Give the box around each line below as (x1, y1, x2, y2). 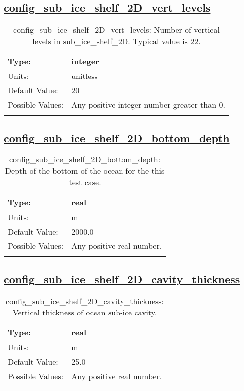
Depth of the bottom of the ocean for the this (5, 165, 165, 177)
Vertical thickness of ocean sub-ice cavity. (12, 306, 157, 318)
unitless (71, 70, 98, 82)
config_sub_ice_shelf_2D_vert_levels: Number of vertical (13, 24, 220, 36)
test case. (69, 176, 101, 188)
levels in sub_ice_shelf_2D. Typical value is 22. (32, 35, 201, 47)
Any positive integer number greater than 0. (71, 99, 225, 111)
